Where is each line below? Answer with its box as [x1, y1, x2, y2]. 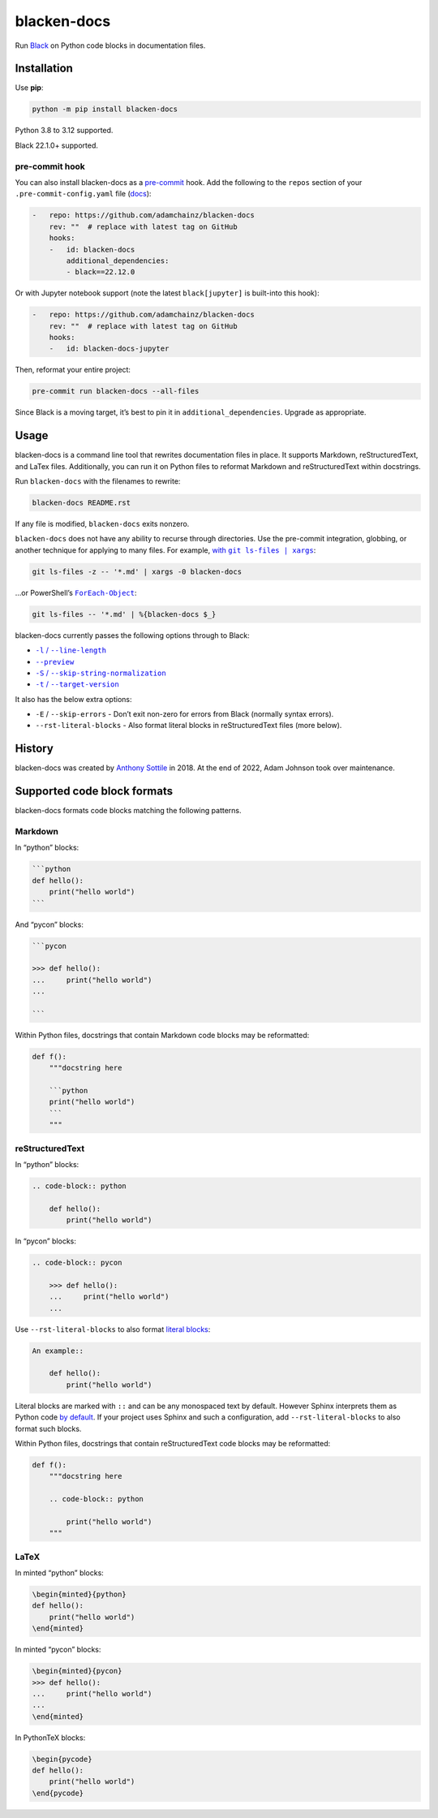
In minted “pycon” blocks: [15, 1644, 101, 1655]
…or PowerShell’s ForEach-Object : [15, 588, 137, 597]
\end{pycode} [32, 1788, 84, 1798]
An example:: [32, 1346, 84, 1355]
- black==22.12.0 [66, 268, 135, 277]
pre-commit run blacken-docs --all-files [32, 386, 200, 396]
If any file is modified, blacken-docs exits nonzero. [15, 519, 190, 529]
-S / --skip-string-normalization [35, 668, 166, 678]
